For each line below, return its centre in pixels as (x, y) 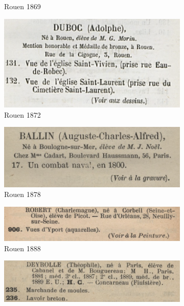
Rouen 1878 (22, 194)
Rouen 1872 (22, 114)
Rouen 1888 (22, 248)
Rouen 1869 (22, 6)
